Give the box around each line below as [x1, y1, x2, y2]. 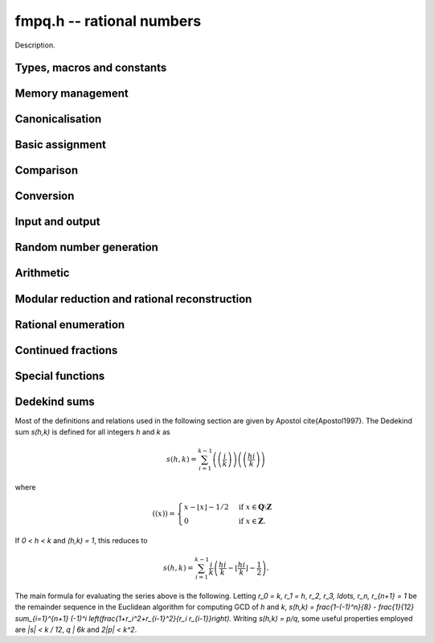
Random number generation [14, 241, 158, 254]
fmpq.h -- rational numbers [14, 12, 202, 30]
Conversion [14, 189, 75, 203]
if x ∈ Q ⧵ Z [238, 503, 272, 512]
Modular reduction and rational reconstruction [14, 292, 252, 306]
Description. [14, 40, 55, 50]
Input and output [14, 215, 100, 229]
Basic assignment [14, 138, 107, 152]
